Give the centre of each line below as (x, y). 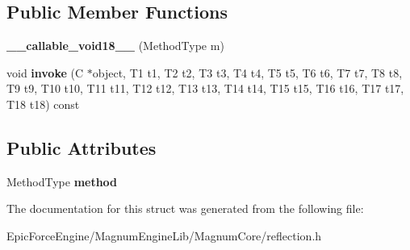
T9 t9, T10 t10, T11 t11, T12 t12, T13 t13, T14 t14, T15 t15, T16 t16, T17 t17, (205, 88)
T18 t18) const (43, 104)
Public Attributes (82, 147)
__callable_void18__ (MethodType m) (115, 46)
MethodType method (62, 181)
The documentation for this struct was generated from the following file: (185, 208)
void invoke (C (45, 72)
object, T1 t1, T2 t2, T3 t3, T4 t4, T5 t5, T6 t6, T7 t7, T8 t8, (247, 72)
